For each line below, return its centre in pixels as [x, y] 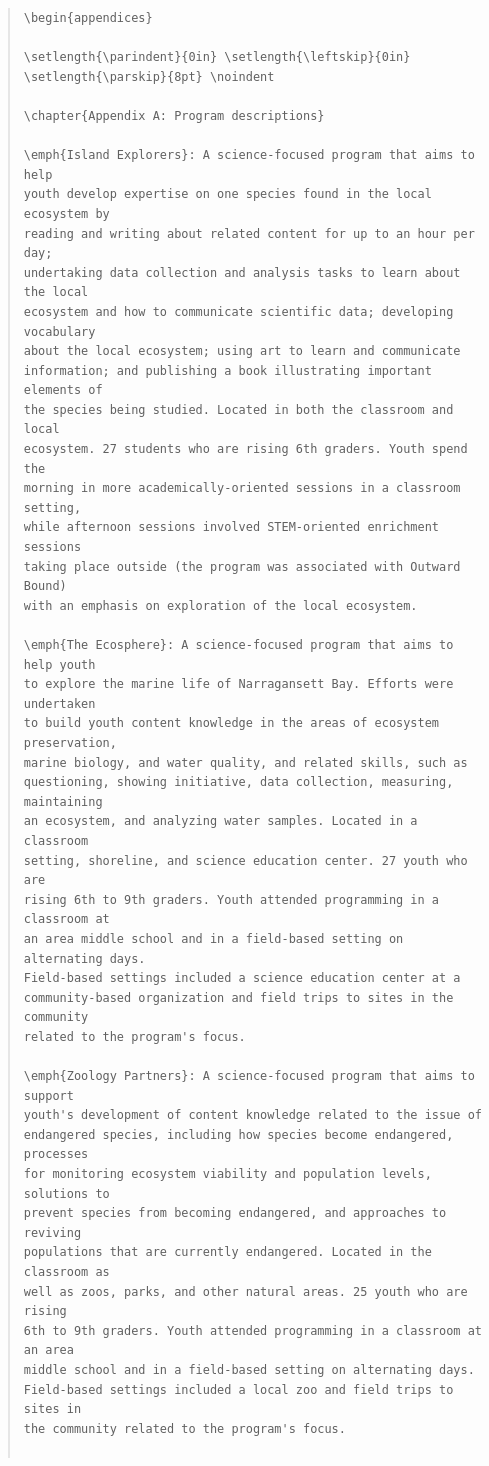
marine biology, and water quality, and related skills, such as [245, 762]
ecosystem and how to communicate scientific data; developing [238, 311]
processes [56, 1154]
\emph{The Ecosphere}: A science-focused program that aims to [238, 645]
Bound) [45, 586]
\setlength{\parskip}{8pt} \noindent [149, 76]
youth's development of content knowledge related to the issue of [252, 1115]
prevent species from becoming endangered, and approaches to [235, 1213]
